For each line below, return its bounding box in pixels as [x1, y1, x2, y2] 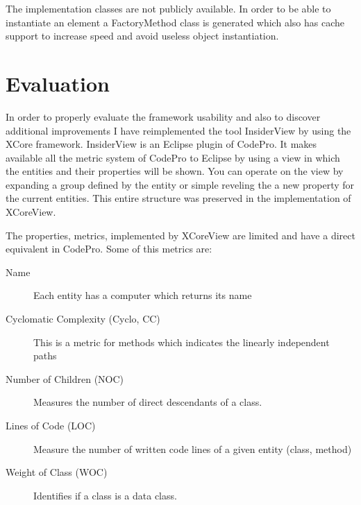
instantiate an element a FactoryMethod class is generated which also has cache [6, 15, 344, 29]
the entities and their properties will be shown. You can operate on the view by [6, 164, 344, 178]
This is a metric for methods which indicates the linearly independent [33, 334, 330, 349]
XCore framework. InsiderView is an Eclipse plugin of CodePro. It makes [6, 137, 317, 151]
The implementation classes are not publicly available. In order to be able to [6, 1, 331, 15]
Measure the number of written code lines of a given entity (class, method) [33, 441, 352, 456]
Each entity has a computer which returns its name [33, 288, 252, 302]
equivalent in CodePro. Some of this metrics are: [6, 241, 212, 256]
